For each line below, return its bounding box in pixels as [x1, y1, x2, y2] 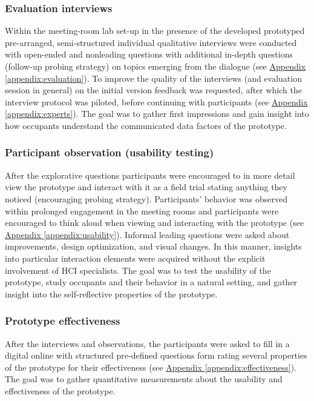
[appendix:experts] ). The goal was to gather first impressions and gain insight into [5, 107, 309, 120]
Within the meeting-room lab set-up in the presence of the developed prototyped [5, 24, 305, 37]
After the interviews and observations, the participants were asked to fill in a [5, 337, 290, 350]
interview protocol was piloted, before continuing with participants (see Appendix [5, 95, 308, 108]
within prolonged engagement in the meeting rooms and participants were [5, 204, 279, 217]
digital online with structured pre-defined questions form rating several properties [5, 349, 307, 362]
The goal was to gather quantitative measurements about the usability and [5, 373, 283, 385]
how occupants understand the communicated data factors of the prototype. [5, 119, 287, 131]
